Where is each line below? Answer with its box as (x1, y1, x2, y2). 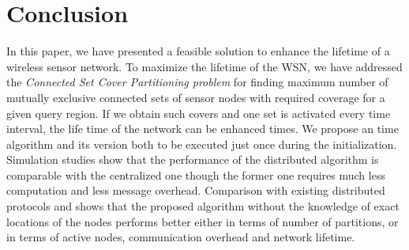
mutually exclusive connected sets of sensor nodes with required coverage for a (6, 89, 385, 105)
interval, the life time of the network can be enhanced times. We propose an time (6, 120, 399, 137)
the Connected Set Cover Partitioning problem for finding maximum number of (6, 74, 388, 90)
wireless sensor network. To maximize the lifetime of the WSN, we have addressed (6, 58, 403, 74)
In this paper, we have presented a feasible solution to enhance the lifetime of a (6, 43, 390, 59)
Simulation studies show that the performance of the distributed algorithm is (6, 151, 379, 168)
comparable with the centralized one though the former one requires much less (6, 166, 385, 183)
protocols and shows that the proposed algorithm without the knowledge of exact (6, 198, 400, 214)
